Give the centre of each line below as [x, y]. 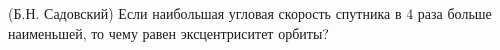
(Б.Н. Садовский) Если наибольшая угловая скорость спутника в [205, 13]
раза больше [454, 13]
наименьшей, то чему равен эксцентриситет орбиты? [168, 32]
